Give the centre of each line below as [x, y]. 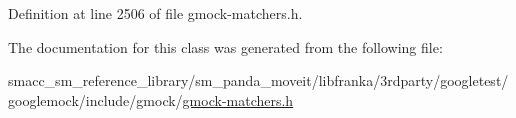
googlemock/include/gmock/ [95, 99]
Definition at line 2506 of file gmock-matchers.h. [155, 13]
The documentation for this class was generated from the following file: [225, 46]
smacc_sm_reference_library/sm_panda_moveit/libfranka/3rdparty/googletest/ [258, 80]
